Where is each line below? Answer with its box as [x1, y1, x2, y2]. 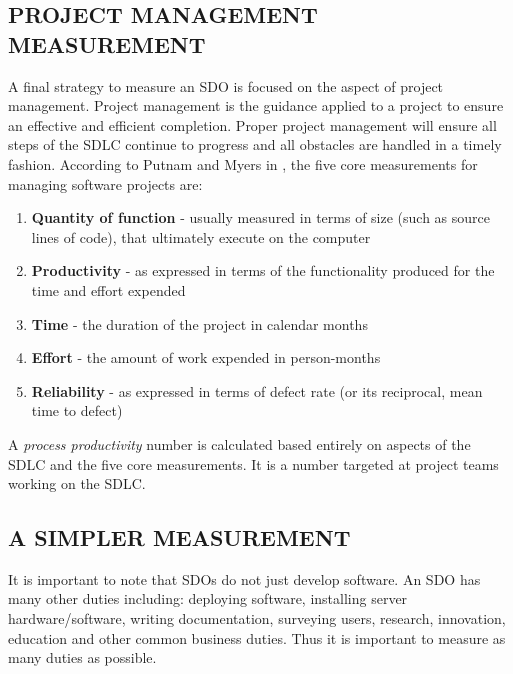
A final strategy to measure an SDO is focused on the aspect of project [8, 75, 444, 96]
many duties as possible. [8, 647, 157, 668]
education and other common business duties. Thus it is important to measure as [8, 627, 506, 648]
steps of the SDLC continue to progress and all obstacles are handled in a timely [8, 134, 502, 155]
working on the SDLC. [8, 473, 146, 494]
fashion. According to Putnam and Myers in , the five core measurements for [8, 153, 478, 174]
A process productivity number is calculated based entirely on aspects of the [8, 433, 471, 454]
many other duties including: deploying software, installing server [8, 588, 408, 609]
